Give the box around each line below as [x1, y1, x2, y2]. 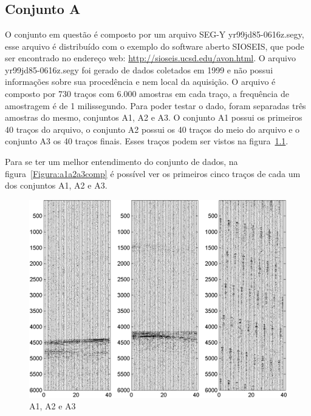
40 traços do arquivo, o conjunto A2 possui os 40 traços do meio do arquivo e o [5, 122, 300, 135]
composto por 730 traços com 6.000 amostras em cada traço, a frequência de [5, 87, 289, 99]
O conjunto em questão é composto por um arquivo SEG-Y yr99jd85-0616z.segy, [5, 28, 304, 40]
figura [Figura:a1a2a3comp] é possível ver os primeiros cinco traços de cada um [5, 167, 301, 179]
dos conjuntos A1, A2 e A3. [5, 179, 108, 192]
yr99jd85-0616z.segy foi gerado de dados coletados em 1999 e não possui [5, 63, 273, 76]
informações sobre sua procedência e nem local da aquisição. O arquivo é [5, 75, 276, 88]
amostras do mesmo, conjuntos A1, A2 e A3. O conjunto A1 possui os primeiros [5, 111, 302, 124]
